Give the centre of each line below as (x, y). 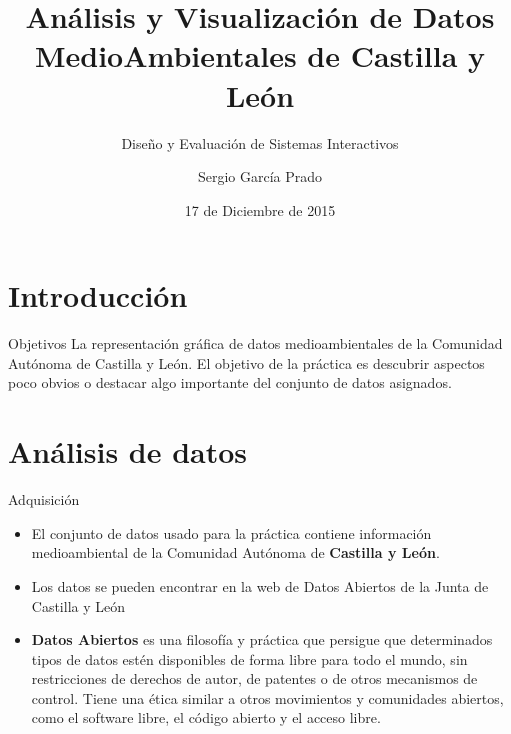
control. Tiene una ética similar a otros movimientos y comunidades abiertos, (267, 697)
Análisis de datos (128, 451)
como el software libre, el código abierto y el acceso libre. (206, 717)
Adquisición (44, 499)
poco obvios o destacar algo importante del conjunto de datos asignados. (230, 382)
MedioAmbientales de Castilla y (260, 55)
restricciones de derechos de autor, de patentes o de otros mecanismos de (254, 678)
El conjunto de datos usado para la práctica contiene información (231, 532)
